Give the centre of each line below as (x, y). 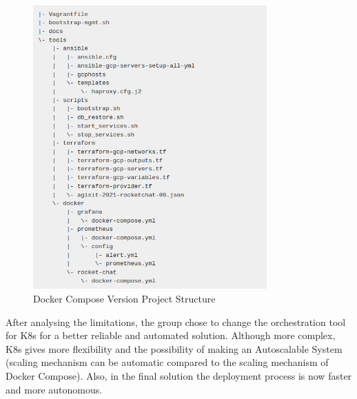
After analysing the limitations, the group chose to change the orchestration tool (176, 321)
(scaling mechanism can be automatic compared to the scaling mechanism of (167, 362)
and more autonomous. (54, 389)
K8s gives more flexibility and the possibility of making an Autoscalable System (174, 348)
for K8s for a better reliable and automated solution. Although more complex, (171, 335)
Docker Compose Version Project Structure (124, 299)
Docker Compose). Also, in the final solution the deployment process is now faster (179, 376)
